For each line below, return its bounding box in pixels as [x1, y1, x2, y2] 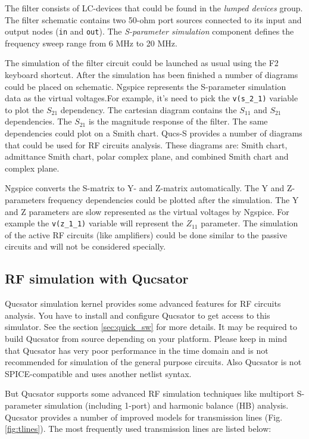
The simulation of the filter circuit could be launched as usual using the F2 [5, 57, 279, 69]
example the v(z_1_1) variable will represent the [5, 217, 183, 229]
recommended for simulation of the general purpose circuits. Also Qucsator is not [5, 356, 302, 368]
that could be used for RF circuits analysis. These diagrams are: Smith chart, [5, 138, 288, 151]
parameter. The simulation [201, 217, 298, 229]
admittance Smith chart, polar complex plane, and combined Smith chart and [5, 150, 289, 163]
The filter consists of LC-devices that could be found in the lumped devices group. [5, 2, 303, 14]
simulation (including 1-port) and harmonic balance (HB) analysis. [44, 399, 289, 412]
